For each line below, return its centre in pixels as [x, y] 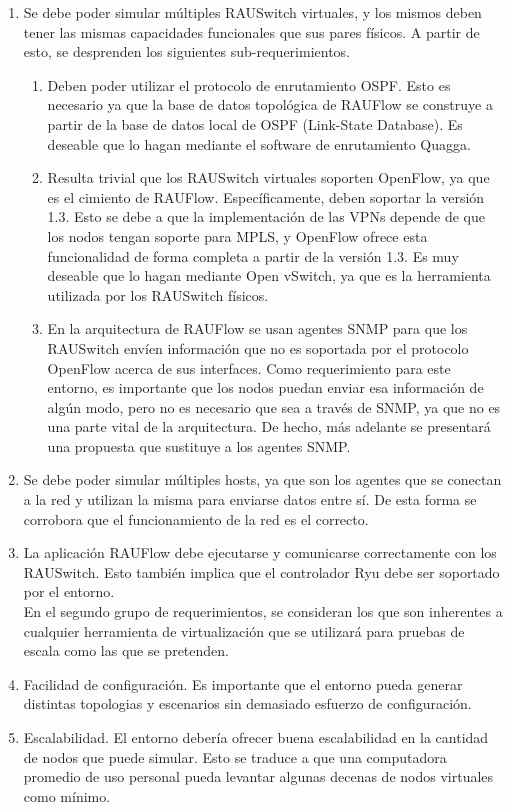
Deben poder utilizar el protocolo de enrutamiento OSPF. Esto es [249, 84]
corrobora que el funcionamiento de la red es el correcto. [196, 518]
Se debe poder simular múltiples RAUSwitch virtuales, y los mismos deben [252, 12]
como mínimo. [67, 795]
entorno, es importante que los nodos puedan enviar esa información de [265, 387]
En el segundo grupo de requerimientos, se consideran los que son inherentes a [263, 611]
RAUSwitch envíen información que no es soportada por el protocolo [258, 347]
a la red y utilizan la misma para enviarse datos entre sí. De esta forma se [250, 499]
